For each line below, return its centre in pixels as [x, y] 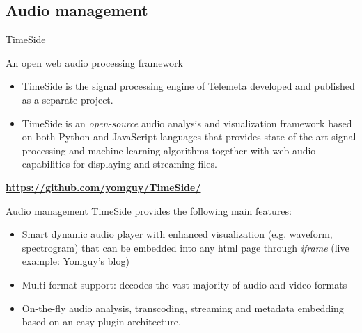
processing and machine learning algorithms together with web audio [169, 150]
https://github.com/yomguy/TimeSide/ [103, 187]
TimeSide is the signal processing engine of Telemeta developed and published [188, 86]
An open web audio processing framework [94, 62]
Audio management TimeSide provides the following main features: [149, 210]
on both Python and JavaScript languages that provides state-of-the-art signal [189, 137]
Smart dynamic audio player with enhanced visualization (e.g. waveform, [177, 234]
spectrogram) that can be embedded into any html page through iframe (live [186, 247]
